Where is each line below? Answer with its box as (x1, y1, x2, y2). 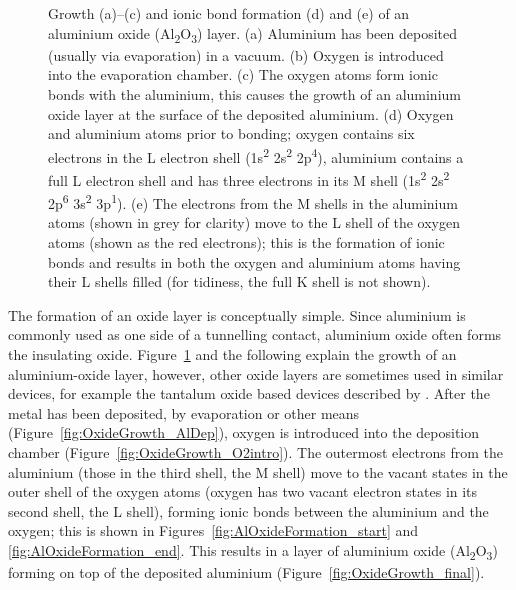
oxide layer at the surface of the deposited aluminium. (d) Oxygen (48, 103, 454, 124)
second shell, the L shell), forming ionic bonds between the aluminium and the (8, 500, 489, 521)
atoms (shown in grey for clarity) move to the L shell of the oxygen (48, 212, 460, 233)
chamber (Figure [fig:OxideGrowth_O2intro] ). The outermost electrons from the (8, 441, 504, 462)
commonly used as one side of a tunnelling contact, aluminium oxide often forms (8, 324, 502, 345)
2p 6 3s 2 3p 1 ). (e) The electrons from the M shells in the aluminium (48, 190, 458, 213)
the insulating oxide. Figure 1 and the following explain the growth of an (8, 344, 457, 364)
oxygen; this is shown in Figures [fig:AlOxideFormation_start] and (8, 520, 419, 541)
